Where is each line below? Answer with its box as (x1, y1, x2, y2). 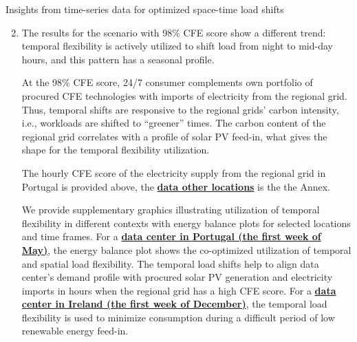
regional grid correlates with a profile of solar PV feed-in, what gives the (21, 129, 327, 143)
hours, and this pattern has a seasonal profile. (21, 52, 215, 66)
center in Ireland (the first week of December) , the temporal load (21, 297, 327, 311)
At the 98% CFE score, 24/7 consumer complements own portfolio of (21, 75, 313, 89)
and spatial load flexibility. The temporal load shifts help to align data (21, 256, 319, 270)
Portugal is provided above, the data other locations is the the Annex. (21, 179, 330, 193)
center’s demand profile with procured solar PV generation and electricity (21, 270, 333, 284)
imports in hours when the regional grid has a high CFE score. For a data (21, 283, 336, 297)
